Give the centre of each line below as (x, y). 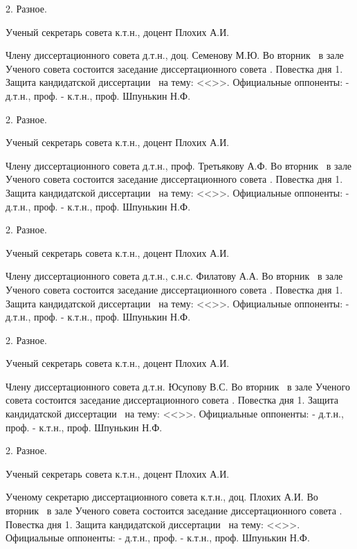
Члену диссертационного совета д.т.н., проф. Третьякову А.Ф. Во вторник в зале (179, 165)
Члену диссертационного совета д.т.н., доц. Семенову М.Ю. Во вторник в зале (175, 55)
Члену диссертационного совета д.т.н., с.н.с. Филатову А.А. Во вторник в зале (174, 276)
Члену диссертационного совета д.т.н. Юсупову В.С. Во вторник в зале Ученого (178, 386)
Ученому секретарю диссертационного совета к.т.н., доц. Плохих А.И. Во (162, 497)
